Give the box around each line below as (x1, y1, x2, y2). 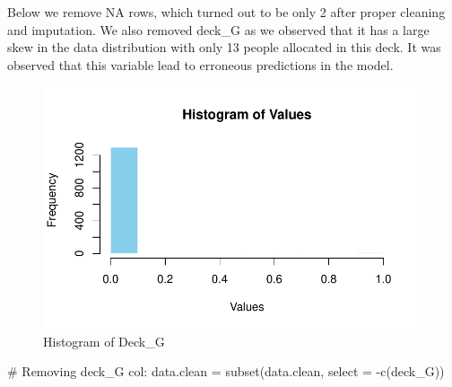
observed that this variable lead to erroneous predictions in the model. (7, 55, 394, 74)
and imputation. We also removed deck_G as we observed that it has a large (7, 20, 430, 39)
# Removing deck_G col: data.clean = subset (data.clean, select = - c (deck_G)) (7, 362, 445, 381)
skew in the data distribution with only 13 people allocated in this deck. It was (7, 38, 441, 57)
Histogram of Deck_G (43, 331, 165, 350)
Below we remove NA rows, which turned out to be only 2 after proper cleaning (7, 3, 446, 21)
